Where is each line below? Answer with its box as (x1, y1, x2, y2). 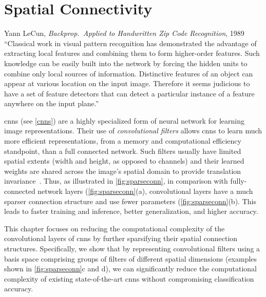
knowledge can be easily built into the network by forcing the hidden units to (4, 57, 248, 68)
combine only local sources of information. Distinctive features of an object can (4, 68, 253, 78)
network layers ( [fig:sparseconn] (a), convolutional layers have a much (37, 186, 253, 196)
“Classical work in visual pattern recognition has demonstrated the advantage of (4, 37, 257, 48)
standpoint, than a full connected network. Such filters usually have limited (4, 145, 241, 156)
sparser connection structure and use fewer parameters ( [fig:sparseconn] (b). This (4, 195, 256, 206)
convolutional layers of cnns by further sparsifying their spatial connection (4, 233, 238, 244)
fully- (230, 175, 247, 186)
